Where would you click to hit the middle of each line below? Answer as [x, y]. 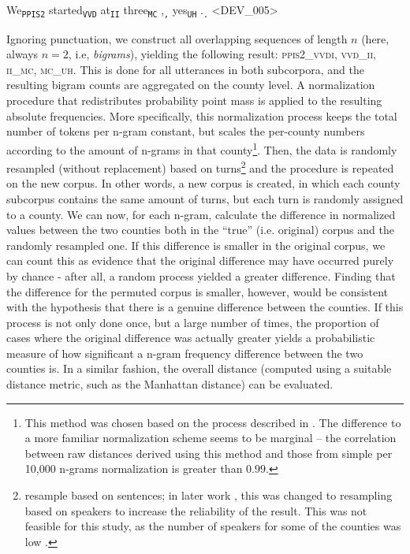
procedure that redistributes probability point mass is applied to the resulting [194, 100]
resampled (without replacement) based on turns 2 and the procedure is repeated [200, 167]
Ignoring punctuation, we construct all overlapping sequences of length [177, 38]
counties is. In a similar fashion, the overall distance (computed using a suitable [199, 368]
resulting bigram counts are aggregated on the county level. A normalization [191, 85]
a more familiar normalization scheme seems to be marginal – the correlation [211, 438]
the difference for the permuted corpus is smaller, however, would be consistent [197, 291]
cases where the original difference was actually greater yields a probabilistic [191, 338]
